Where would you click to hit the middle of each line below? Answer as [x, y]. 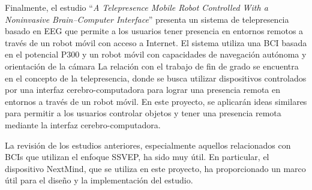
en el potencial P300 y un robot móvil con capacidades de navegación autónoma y [156, 54]
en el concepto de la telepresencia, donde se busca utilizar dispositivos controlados [156, 78]
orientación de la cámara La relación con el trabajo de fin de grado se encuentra [152, 66]
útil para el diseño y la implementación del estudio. [99, 180]
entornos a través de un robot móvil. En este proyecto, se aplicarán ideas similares [156, 101]
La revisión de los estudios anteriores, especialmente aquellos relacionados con [148, 145]
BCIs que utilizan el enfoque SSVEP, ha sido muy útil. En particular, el [137, 157]
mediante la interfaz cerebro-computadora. [83, 124]
